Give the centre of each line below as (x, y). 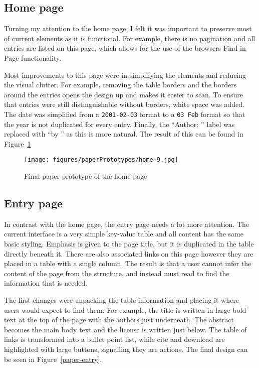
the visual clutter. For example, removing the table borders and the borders (120, 85)
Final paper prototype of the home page (86, 176)
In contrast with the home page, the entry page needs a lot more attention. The (127, 224)
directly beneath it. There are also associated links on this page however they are (129, 253)
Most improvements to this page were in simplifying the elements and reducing (125, 75)
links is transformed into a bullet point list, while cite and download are (114, 339)
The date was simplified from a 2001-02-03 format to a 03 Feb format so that (125, 114)
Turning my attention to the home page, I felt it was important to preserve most (128, 28)
